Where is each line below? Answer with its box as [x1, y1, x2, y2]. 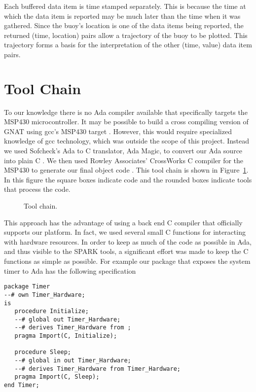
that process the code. [4, 184, 71, 194]
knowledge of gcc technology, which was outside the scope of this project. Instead [4, 136, 249, 146]
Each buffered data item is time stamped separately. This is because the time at [4, 1, 246, 11]
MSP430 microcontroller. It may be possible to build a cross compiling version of [4, 116, 249, 127]
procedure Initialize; [14, 308, 89, 315]
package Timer [4, 283, 50, 290]
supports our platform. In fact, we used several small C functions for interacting [4, 227, 246, 237]
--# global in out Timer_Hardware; [14, 357, 131, 364]
